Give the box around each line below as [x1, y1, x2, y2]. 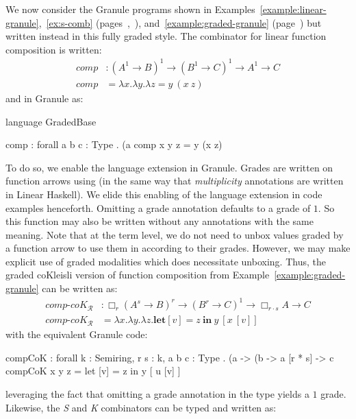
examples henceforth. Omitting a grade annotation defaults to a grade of [5, 200, 311, 215]
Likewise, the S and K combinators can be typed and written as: [5, 400, 277, 414]
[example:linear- [259, 2, 327, 16]
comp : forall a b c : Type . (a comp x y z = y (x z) [5, 137, 222, 152]
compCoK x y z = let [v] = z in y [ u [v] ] [5, 363, 181, 378]
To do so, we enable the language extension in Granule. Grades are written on [5, 160, 333, 174]
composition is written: [5, 42, 102, 56]
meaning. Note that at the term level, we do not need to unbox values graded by [5, 227, 344, 241]
